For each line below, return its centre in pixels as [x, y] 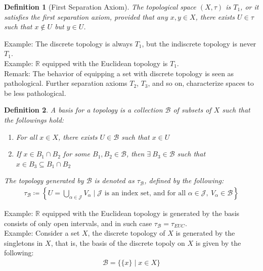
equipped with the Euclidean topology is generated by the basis [141, 213]
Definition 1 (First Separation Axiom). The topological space [100, 7]
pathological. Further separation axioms [66, 83]
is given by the [218, 242]
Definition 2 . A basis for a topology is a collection [83, 110]
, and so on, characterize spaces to [201, 83]
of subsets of [192, 110]
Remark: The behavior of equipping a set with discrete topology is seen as [119, 73]
